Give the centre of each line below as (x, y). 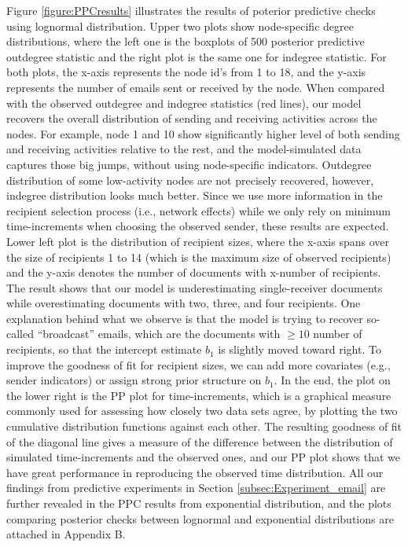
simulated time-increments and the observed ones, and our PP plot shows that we (204, 457)
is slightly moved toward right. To (300, 349)
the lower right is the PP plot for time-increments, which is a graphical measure (199, 395)
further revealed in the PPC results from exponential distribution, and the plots (199, 503)
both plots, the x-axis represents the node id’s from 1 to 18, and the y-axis (186, 72)
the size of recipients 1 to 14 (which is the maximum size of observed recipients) (199, 257)
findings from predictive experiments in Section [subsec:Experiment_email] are (196, 488)
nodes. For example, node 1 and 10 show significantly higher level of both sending (203, 133)
